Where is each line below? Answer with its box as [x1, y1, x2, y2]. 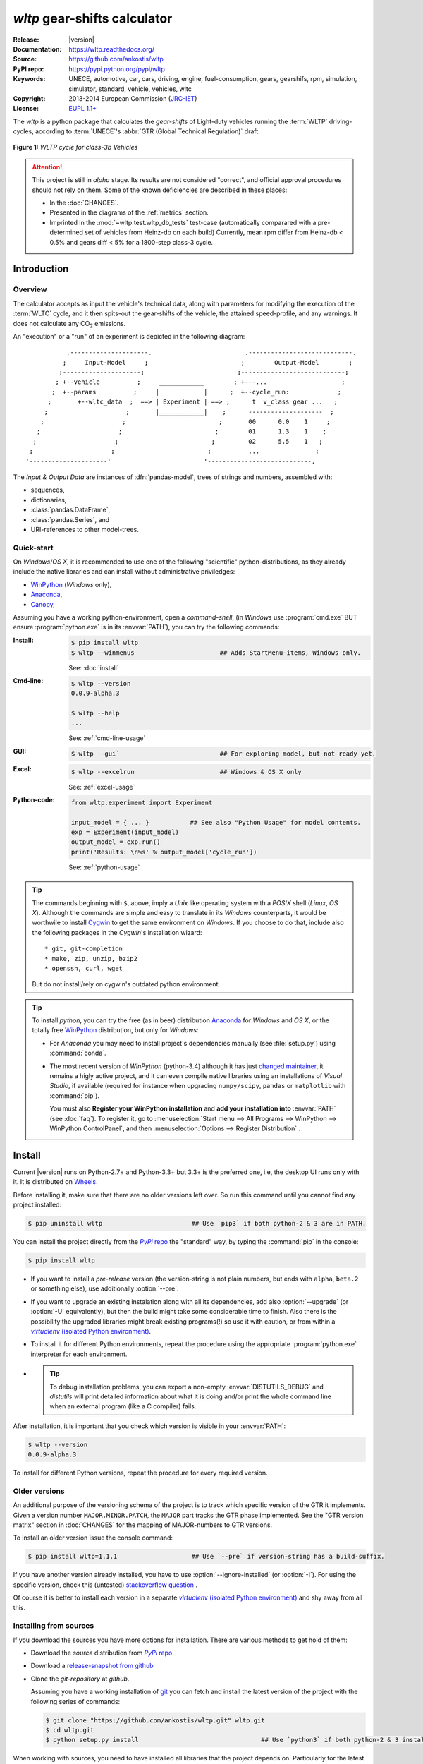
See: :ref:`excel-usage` [68, 783, 135, 791]
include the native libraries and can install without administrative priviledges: [13, 567, 235, 576]
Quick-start [13, 543, 54, 552]
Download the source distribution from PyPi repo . [30, 1648, 174, 1657]
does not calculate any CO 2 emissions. [13, 319, 126, 330]
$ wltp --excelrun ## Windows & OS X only [70, 768, 302, 775]
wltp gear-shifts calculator [13, 11, 173, 26]
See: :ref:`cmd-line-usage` [68, 734, 146, 742]
